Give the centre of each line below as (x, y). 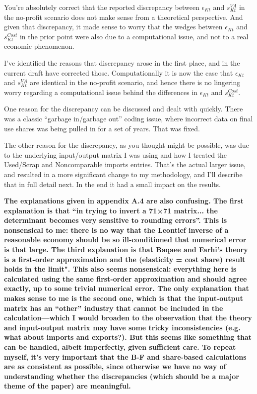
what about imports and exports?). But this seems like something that (128, 337)
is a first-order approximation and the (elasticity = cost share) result (125, 259)
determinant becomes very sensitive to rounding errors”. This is (116, 220)
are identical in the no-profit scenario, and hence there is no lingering (135, 82)
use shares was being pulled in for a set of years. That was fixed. (102, 128)
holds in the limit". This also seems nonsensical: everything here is (120, 269)
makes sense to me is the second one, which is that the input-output (124, 298)
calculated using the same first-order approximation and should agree (126, 278)
